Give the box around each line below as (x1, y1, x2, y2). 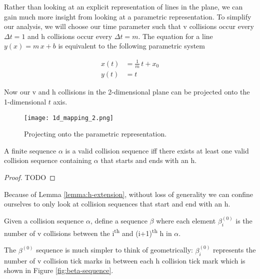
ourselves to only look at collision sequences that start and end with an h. (4, 198, 230, 209)
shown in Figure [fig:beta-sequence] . (4, 265, 113, 275)
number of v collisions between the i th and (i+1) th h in (4, 226, 172, 238)
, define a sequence (90, 215, 147, 226)
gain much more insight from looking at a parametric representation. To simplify (4, 11, 251, 21)
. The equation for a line (138, 30, 213, 41)
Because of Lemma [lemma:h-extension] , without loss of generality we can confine (4, 188, 253, 199)
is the (235, 215, 252, 226)
